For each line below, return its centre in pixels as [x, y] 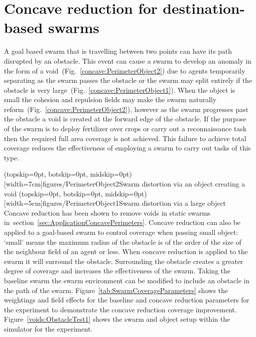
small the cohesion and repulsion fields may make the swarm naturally [110, 99]
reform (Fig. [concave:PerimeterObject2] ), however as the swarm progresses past [126, 109]
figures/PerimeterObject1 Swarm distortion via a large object [134, 203]
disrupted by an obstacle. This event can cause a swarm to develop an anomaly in [128, 60]
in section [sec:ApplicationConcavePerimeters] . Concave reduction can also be [122, 222]
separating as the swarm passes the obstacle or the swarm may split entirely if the [128, 80]
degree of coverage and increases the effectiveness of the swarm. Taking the [117, 271]
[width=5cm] [23, 203]
